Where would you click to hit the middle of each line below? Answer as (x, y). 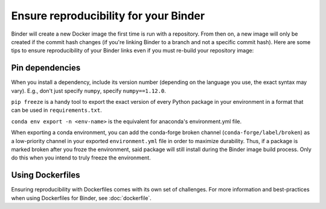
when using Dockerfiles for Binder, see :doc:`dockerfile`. (81, 198)
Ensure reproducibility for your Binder (108, 16)
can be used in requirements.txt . (56, 110)
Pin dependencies (46, 68)
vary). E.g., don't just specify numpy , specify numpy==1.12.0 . (88, 91)
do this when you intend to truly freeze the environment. (81, 158)
